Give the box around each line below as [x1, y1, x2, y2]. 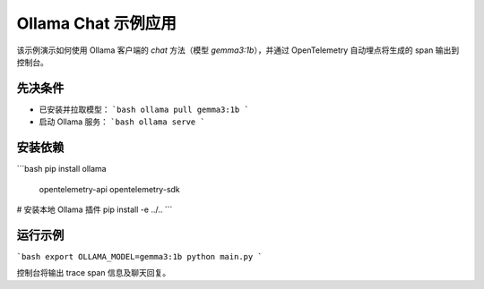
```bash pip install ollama [16, 164, 107, 174]
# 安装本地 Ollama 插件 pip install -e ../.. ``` [16, 204, 173, 215]
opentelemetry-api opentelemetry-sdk [39, 183, 181, 194]
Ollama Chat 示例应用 [16, 13, 177, 33]
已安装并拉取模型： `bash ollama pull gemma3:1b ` [39, 104, 250, 115]
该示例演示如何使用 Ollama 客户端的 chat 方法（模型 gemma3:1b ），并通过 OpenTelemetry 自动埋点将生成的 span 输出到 [16, 45, 460, 55]
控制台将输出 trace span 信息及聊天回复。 [16, 268, 170, 278]
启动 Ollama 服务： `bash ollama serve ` [39, 116, 205, 127]
